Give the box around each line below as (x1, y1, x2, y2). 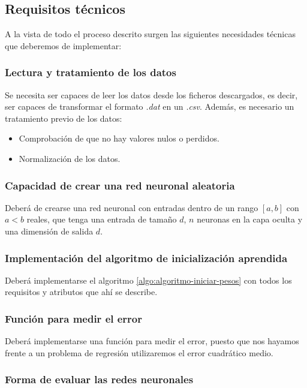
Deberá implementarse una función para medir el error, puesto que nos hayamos (5, 335, 299, 347)
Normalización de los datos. (19, 152, 121, 164)
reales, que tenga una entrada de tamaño (26, 213, 177, 225)
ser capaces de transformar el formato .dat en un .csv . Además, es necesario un (5, 100, 294, 113)
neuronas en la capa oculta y (197, 213, 303, 225)
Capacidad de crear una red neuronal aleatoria (5, 178, 235, 193)
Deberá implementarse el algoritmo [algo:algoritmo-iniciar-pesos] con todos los (5, 273, 292, 286)
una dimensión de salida (5, 224, 94, 237)
